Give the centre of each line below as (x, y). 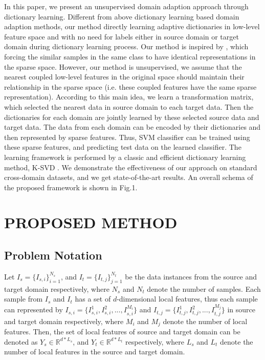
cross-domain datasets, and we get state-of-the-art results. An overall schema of (129, 177)
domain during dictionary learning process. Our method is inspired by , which (126, 46)
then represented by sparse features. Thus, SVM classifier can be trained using (127, 137)
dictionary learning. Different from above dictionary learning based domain (122, 16)
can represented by (34, 309)
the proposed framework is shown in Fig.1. (71, 187)
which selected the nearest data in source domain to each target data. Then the (129, 106)
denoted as (21, 341)
